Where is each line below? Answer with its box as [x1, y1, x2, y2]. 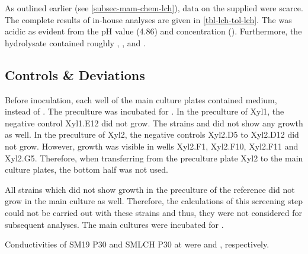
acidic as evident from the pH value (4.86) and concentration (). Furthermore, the [5, 25, 302, 37]
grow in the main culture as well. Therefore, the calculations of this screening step [5, 195, 303, 207]
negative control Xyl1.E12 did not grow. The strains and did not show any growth [5, 116, 303, 129]
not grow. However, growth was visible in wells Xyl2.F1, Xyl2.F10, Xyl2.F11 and [5, 139, 299, 152]
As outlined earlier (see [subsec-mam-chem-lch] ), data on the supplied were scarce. [5, 2, 303, 14]
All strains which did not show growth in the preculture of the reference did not [5, 183, 295, 195]
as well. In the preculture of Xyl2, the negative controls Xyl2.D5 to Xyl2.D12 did [5, 128, 299, 141]
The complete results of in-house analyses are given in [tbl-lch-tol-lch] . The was [5, 13, 292, 26]
